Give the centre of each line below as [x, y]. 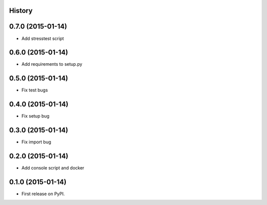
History [21, 11]
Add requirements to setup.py [52, 64]
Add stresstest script [43, 38]
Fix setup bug [35, 116]
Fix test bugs [35, 90]
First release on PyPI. [43, 194]
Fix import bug [36, 142]
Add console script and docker [53, 168]
